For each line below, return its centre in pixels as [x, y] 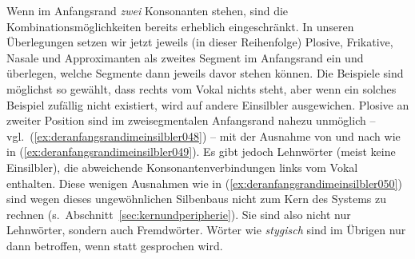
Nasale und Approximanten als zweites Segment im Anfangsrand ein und [185, 57]
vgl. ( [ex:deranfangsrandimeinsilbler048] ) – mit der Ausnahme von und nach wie [204, 135]
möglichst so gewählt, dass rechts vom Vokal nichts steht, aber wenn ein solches [202, 88]
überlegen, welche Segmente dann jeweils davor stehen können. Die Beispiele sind [205, 73]
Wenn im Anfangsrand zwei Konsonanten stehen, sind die [148, 10]
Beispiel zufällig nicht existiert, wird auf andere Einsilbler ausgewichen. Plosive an [208, 104]
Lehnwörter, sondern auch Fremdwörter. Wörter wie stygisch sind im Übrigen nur [206, 230]
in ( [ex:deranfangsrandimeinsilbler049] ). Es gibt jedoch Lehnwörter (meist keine [201, 151]
